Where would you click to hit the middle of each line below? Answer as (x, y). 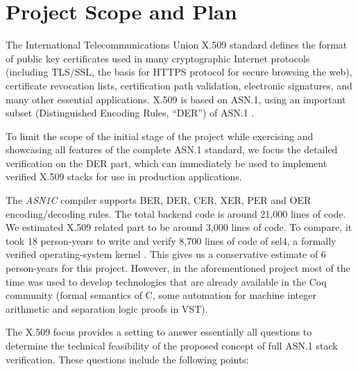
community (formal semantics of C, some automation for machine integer (161, 295)
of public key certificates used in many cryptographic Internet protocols (158, 58)
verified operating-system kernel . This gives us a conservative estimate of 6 (166, 254)
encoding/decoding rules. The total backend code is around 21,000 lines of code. (176, 213)
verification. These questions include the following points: (127, 359)
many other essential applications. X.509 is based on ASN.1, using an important (176, 99)
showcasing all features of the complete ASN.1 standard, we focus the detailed (172, 149)
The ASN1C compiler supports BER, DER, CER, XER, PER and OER (159, 200)
